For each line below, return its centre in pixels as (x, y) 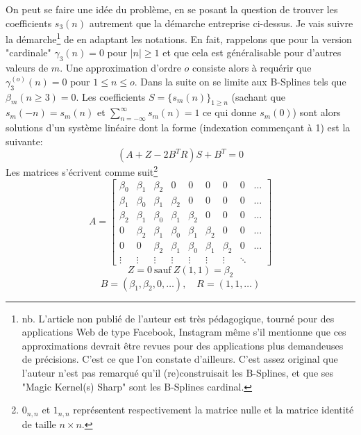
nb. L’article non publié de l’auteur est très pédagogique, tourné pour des (178, 318)
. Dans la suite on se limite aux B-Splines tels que (240, 81)
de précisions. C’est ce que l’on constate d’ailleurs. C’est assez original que (180, 359)
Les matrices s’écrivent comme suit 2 (82, 171)
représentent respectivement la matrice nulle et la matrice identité (213, 410)
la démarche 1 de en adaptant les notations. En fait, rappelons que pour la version (179, 38)
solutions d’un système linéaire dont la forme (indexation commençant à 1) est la (178, 128)
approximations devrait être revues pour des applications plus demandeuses (183, 345)
